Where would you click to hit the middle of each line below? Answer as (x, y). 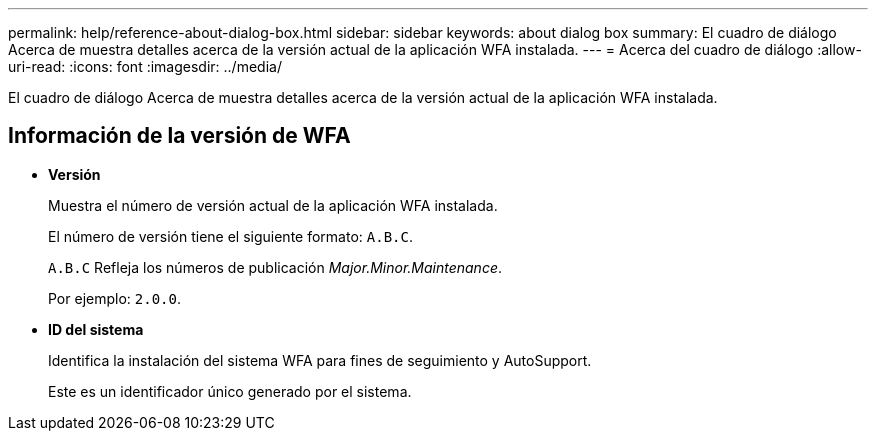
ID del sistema (96, 329)
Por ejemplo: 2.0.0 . (114, 298)
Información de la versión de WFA (179, 136)
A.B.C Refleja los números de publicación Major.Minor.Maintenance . (275, 267)
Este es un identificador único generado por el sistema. (230, 391)
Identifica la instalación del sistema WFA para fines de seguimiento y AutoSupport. (320, 360)
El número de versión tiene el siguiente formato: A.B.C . (230, 236)
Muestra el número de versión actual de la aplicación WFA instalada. (273, 205)
